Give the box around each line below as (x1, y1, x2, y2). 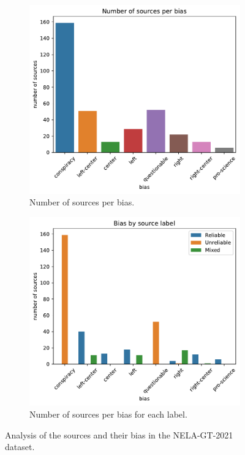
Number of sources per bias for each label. (29, 407, 187, 420)
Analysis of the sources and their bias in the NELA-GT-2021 (5, 428, 233, 441)
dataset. (5, 440, 35, 453)
